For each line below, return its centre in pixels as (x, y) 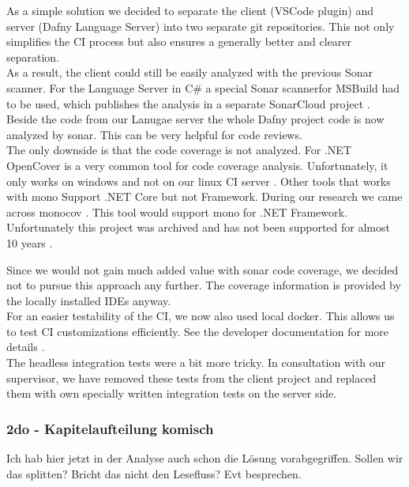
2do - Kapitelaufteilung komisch (110, 428)
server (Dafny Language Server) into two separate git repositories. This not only (201, 26)
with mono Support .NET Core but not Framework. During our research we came (204, 196)
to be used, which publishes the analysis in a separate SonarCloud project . (188, 103)
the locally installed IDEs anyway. (89, 300)
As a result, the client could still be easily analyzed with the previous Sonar (190, 72)
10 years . (30, 242)
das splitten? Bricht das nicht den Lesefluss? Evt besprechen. (154, 473)
